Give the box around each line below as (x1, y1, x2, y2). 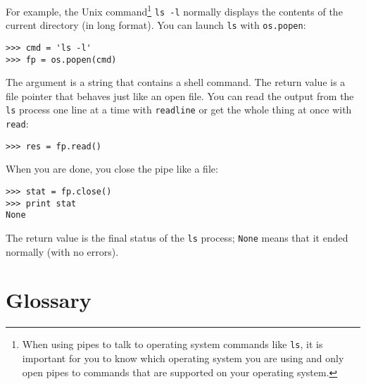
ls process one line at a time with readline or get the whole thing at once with (6, 102, 352, 117)
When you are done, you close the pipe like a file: (6, 161, 218, 176)
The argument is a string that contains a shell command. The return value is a (6, 75, 346, 89)
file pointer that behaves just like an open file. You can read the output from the (6, 88, 354, 103)
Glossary (6, 285, 91, 314)
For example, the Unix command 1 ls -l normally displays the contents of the (6, 2, 343, 18)
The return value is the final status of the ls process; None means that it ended (6, 230, 348, 244)
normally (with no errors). (6, 244, 119, 259)
